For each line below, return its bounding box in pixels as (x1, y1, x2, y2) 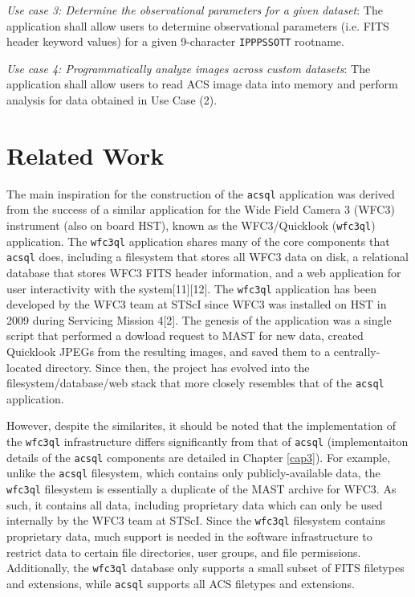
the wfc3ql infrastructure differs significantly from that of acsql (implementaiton (6, 433, 409, 450)
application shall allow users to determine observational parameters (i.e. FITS (6, 17, 389, 34)
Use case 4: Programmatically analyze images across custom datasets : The (6, 59, 371, 76)
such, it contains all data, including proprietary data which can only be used (6, 496, 383, 513)
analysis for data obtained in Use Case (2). (6, 92, 218, 108)
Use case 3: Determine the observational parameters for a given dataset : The (6, 2, 383, 18)
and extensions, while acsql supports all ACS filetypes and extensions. (6, 575, 355, 591)
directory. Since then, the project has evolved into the (45, 358, 310, 375)
